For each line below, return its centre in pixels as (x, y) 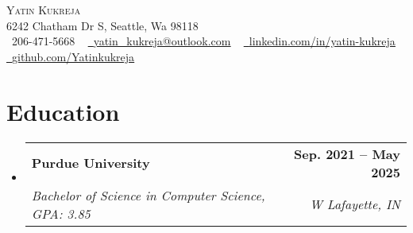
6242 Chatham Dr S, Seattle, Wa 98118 (102, 25)
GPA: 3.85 (61, 213)
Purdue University (91, 163)
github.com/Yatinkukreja (73, 56)
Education (63, 111)
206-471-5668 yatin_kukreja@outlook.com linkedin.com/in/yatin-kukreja (203, 41)
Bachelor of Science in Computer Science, (148, 195)
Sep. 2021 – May (347, 153)
